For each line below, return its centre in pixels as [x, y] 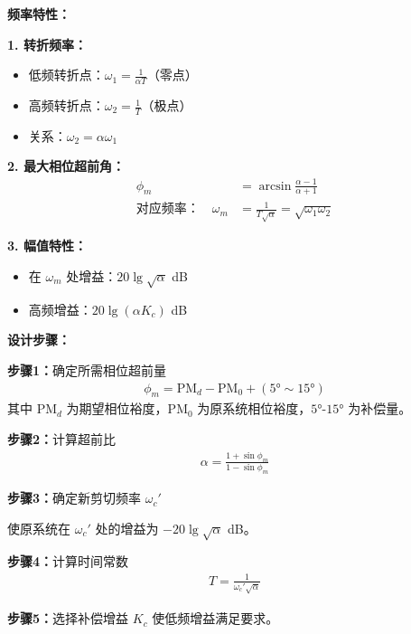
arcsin [275, 186]
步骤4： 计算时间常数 [68, 561]
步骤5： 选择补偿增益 [68, 618]
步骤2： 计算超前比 [62, 438]
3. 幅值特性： [47, 246]
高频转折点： [66, 105]
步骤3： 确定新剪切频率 [75, 498]
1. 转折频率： [47, 44]
